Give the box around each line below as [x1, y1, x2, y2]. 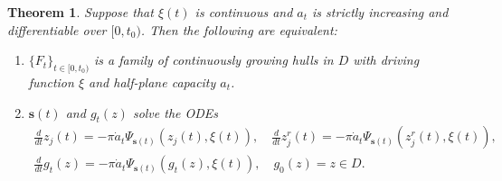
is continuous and [194, 3, 293, 21]
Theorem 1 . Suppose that [7, 3, 154, 21]
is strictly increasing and [312, 3, 449, 21]
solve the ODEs [132, 103, 219, 122]
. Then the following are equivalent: [140, 20, 337, 39]
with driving [353, 50, 420, 69]
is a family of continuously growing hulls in [93, 50, 334, 69]
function [28, 72, 74, 91]
